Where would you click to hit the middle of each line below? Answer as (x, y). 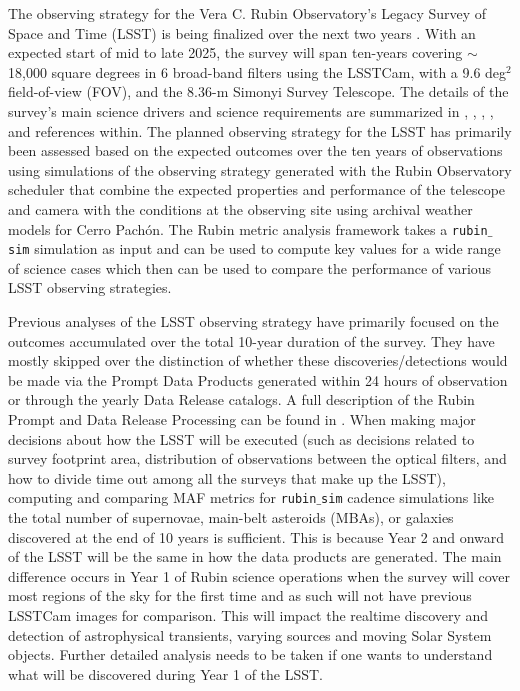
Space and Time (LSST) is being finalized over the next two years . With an (242, 32)
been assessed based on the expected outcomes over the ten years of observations (255, 150)
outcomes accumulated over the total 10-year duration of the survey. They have (251, 340)
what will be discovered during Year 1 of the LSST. (166, 673)
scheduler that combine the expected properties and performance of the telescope (257, 189)
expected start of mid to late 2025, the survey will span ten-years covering (235, 52)
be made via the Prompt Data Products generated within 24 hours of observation (258, 379)
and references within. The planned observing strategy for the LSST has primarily (260, 130)
